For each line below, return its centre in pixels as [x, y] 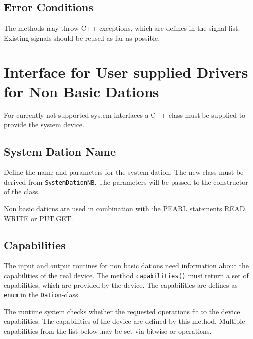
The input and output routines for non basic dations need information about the [126, 265]
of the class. [22, 192]
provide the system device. [44, 125]
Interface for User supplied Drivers [126, 72]
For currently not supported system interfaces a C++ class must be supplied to [125, 115]
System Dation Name [60, 151]
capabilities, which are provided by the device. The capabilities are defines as [121, 285]
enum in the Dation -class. [42, 295]
